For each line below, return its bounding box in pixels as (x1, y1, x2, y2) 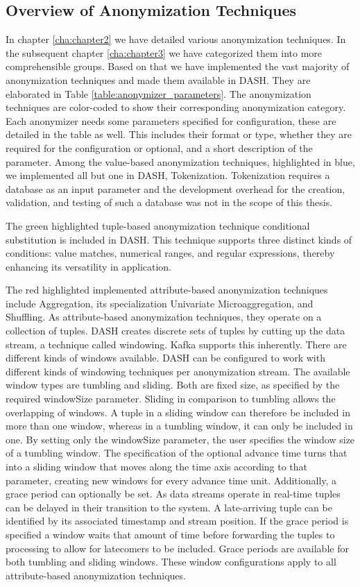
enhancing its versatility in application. (6, 259, 172, 273)
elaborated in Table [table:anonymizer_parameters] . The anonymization (6, 86, 311, 101)
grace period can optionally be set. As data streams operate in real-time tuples (6, 486, 341, 501)
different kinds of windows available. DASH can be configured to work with (6, 350, 325, 365)
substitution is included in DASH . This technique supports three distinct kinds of (6, 232, 352, 246)
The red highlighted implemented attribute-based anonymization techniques (6, 282, 328, 297)
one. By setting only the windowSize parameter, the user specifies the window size (6, 432, 355, 446)
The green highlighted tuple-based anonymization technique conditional (6, 218, 310, 232)
